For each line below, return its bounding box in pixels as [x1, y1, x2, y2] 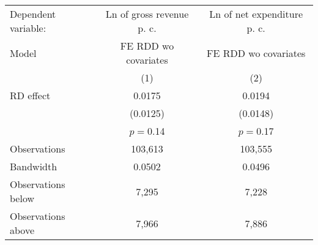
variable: [10, 21, 46, 35]
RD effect [10, 88, 51, 102]
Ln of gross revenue [105, 7, 189, 21]
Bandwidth [10, 159, 57, 173]
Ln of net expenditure [209, 7, 303, 21]
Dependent [10, 7, 56, 21]
